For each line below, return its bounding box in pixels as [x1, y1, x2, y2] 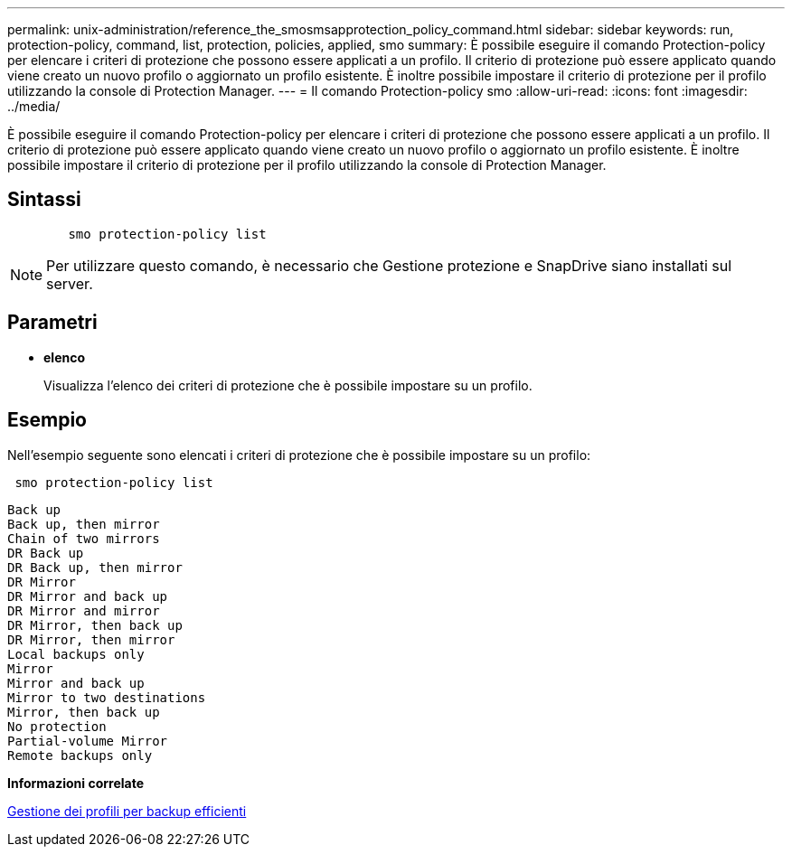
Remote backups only [7, 747, 153, 763]
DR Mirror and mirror [7, 603, 160, 618]
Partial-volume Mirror [7, 733, 168, 748]
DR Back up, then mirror [7, 559, 183, 575]
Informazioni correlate [7, 774, 145, 791]
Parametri [7, 311, 98, 334]
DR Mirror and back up [7, 588, 168, 604]
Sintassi [7, 188, 81, 211]
